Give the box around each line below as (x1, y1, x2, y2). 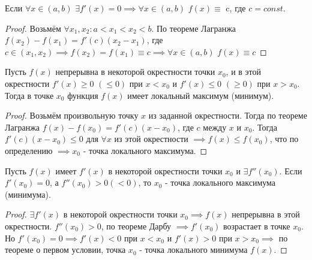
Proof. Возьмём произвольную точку (5, 109, 139, 122)
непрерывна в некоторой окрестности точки (55, 65, 215, 78)
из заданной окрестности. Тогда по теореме (148, 109, 307, 122)
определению (5, 144, 53, 156)
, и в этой (226, 65, 262, 78)
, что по (269, 132, 299, 145)
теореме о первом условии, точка (5, 243, 126, 256)
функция (67, 89, 98, 101)
